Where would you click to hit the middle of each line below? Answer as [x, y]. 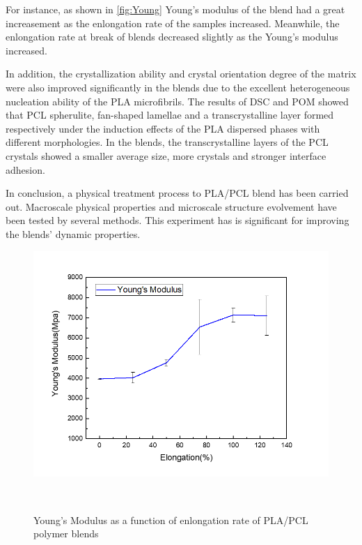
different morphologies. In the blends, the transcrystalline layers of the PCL [167, 142]
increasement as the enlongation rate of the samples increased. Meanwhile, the [173, 23]
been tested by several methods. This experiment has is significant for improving [178, 220]
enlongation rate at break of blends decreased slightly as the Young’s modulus [172, 37]
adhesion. [25, 169]
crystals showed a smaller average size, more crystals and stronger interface [166, 155]
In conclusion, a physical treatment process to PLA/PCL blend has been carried [177, 193]
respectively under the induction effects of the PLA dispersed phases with [163, 128]
